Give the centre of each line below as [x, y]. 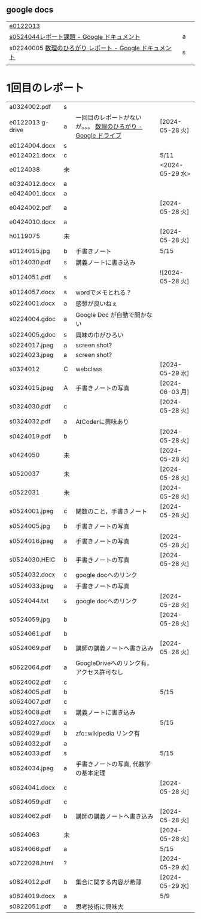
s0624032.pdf [30, 743]
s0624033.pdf [30, 753]
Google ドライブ [98, 135]
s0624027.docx [32, 722]
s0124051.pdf [30, 277]
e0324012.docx [32, 184]
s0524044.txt [29, 600]
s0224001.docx [32, 303]
